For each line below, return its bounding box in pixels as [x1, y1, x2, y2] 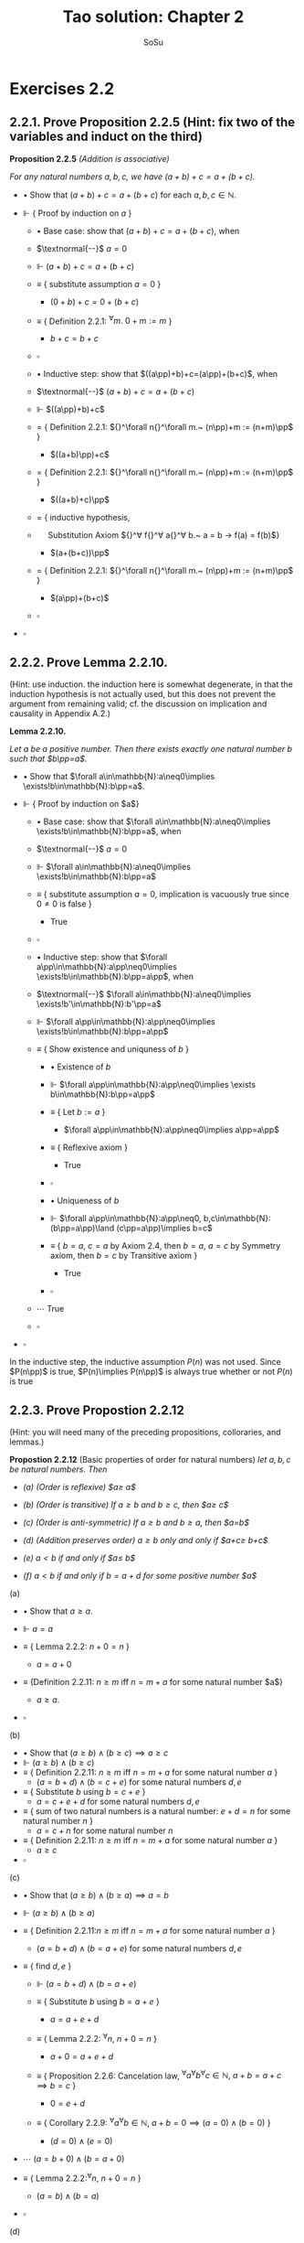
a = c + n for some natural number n [36, 1825, 173, 1836]
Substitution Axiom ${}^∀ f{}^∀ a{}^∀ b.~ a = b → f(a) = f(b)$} [47, 530, 280, 541]
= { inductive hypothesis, [36, 512, 131, 523]
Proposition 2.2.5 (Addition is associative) [9, 153, 171, 164]
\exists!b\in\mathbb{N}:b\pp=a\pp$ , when [36, 971, 194, 982]
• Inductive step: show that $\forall [36, 951, 168, 962]
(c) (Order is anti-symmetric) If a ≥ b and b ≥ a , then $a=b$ [22, 1517, 249, 1529]
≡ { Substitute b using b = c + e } [22, 1787, 146, 1798]
